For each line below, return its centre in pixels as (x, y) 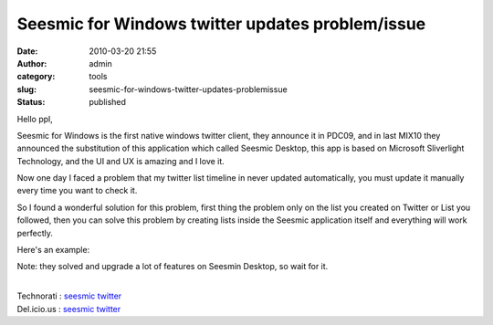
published (108, 102)
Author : (32, 63)
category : (36, 77)
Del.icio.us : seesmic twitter (69, 309)
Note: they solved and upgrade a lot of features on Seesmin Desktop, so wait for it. (173, 267)
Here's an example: (53, 250)
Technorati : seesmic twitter (69, 296)
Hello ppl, (35, 119)
